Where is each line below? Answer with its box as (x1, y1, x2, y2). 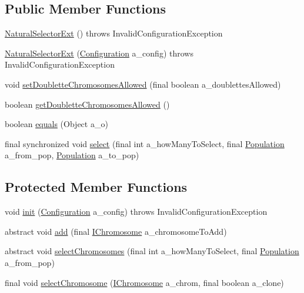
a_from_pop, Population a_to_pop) (5, 149, 139, 161)
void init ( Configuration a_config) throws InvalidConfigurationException (5, 205, 268, 218)
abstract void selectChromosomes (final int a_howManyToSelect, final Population (5, 245, 299, 257)
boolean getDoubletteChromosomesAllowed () (5, 98, 170, 110)
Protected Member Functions (5, 178, 188, 196)
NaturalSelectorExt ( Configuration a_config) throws (5, 46, 193, 59)
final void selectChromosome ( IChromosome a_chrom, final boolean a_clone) (5, 276, 284, 288)
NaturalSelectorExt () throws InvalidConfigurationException (5, 27, 223, 39)
